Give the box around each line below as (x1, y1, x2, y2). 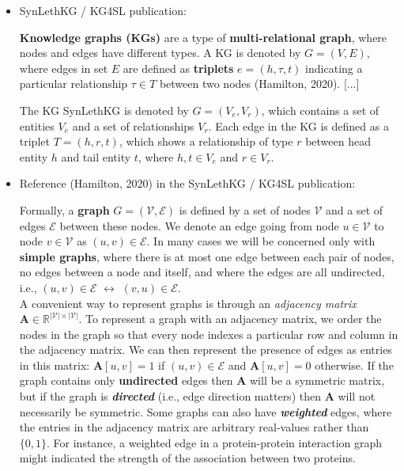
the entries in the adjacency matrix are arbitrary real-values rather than (19, 419, 369, 435)
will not (338, 388, 376, 405)
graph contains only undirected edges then (19, 372, 233, 389)
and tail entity (61, 148, 131, 165)
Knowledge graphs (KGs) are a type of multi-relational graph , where (19, 28, 387, 45)
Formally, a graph (19, 201, 110, 218)
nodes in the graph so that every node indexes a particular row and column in (19, 325, 398, 342)
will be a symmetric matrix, (250, 372, 385, 389)
